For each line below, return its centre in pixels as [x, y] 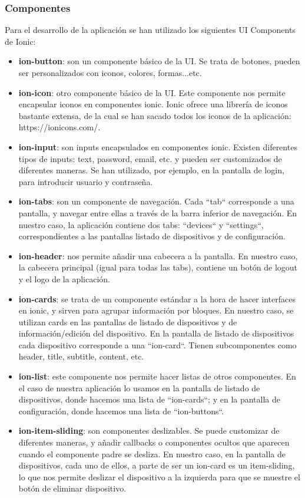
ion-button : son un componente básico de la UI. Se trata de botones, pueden [159, 61]
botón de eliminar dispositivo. [72, 488]
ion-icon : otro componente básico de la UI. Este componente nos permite [152, 92]
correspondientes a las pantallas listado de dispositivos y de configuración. [152, 236]
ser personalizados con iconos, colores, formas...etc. [110, 72]
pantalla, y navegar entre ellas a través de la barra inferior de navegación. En [158, 212]
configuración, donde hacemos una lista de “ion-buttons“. [121, 410]
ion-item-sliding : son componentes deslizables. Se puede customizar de [149, 431]
